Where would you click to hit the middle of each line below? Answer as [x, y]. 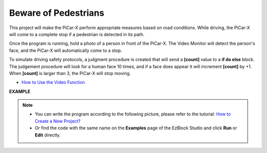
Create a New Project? [58, 121]
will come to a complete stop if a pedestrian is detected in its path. [77, 34]
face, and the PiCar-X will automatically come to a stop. [66, 50]
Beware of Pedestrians [57, 13]
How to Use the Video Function [53, 82]
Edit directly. [48, 135]
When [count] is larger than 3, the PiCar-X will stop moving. [70, 73]
